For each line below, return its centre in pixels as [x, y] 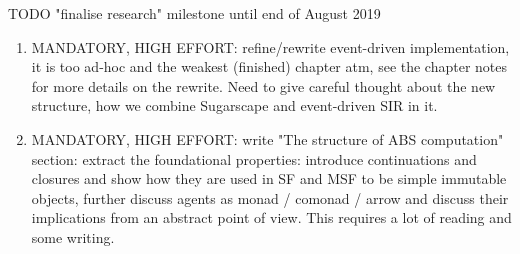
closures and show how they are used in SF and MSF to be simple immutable [269, 178]
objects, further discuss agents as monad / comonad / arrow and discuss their [270, 197]
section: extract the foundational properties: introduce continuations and [254, 158]
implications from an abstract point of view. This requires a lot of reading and [271, 217]
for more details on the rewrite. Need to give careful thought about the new [263, 85]
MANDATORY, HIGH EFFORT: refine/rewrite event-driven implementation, [270, 46]
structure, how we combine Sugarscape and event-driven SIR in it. [234, 105]
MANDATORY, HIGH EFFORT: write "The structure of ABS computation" [267, 138]
